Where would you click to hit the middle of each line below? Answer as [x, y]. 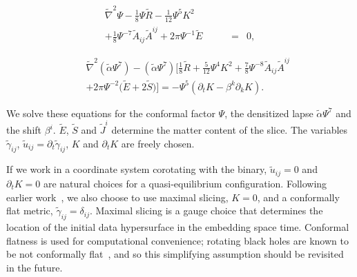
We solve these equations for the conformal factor [111, 113]
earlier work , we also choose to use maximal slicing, [117, 197]
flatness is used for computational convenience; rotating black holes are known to [177, 240]
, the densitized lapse [269, 113]
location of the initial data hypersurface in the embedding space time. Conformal [178, 226]
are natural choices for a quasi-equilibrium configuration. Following [185, 183]
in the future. [35, 267]
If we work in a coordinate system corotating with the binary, [137, 169]
